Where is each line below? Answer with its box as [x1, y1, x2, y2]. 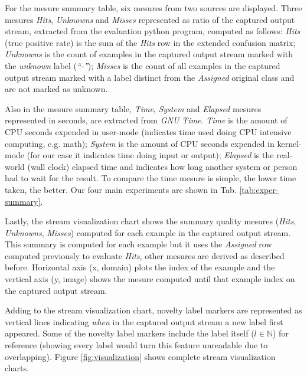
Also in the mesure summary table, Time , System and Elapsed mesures [5, 102, 262, 115]
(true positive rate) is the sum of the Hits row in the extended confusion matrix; [5, 36, 296, 48]
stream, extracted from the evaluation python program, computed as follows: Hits [5, 25, 301, 37]
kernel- [277, 137, 302, 149]
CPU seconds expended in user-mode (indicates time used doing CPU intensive [5, 125, 292, 138]
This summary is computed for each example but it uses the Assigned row [5, 238, 272, 250]
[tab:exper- [239, 183, 279, 195]
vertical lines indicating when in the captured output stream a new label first [5, 315, 283, 328]
